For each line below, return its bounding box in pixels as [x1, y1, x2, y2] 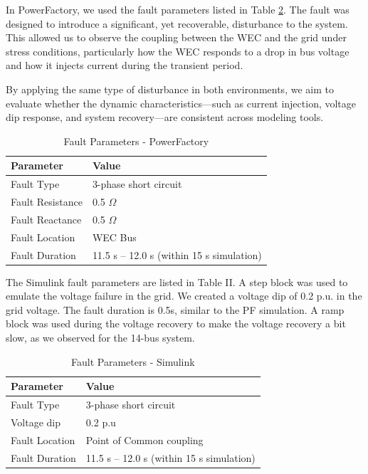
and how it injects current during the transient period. [6, 58, 243, 73]
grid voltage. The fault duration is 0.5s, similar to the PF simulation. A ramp [6, 302, 345, 317]
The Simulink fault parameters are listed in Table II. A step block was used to [6, 274, 348, 289]
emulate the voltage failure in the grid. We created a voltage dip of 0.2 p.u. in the [6, 288, 362, 303]
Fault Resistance [11, 194, 83, 209]
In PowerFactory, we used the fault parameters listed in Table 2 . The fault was [6, 2, 349, 16]
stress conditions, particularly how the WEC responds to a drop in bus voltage [6, 43, 349, 58]
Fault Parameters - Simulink [71, 354, 195, 369]
